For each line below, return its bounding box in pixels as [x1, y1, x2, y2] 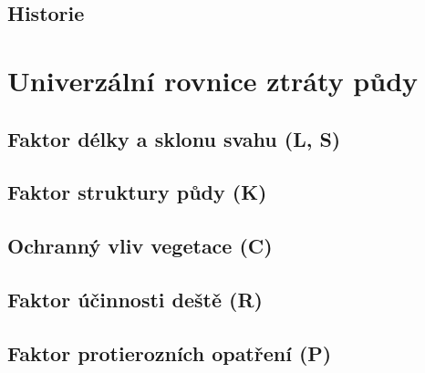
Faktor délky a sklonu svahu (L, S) [7, 124, 341, 152]
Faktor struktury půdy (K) [7, 178, 267, 206]
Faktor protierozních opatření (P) [7, 338, 332, 367]
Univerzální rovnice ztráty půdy [7, 61, 419, 98]
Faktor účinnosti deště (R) [7, 285, 263, 313]
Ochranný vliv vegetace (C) [7, 232, 273, 260]
